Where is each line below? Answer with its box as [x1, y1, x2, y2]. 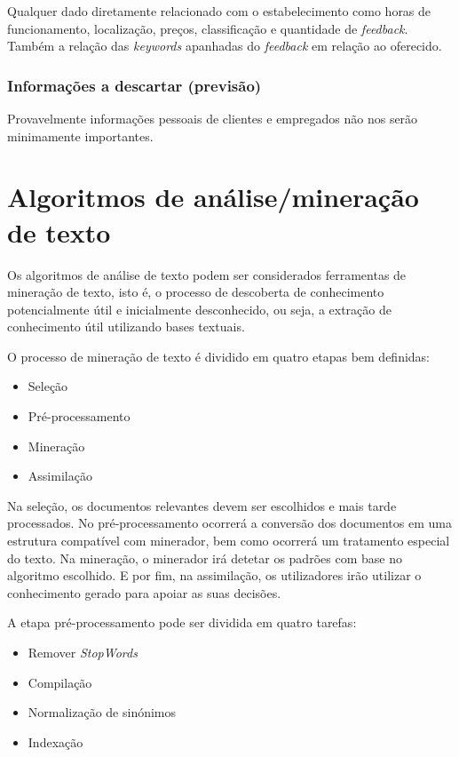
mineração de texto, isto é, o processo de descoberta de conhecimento [7, 283, 384, 301]
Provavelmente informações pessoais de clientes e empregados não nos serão [7, 109, 418, 127]
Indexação [28, 732, 83, 751]
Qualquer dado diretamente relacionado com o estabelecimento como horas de [7, 2, 431, 20]
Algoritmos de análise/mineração [7, 179, 419, 215]
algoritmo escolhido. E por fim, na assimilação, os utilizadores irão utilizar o [7, 566, 422, 585]
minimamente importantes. [7, 126, 154, 145]
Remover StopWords [28, 643, 138, 661]
